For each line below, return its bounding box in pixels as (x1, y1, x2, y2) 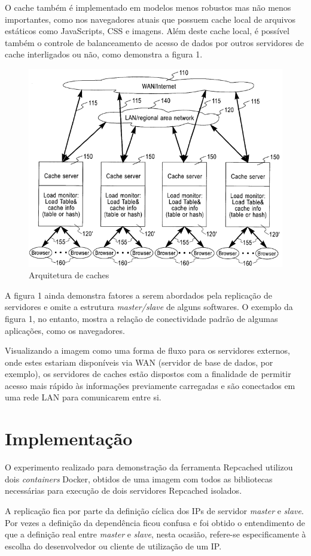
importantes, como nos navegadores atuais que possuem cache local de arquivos (5, 13, 295, 25)
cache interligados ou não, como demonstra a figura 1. (5, 48, 203, 60)
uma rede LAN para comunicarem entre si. (5, 391, 161, 403)
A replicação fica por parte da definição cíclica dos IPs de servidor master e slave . (5, 504, 304, 516)
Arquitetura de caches (29, 269, 109, 281)
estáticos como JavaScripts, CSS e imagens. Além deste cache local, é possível (5, 25, 289, 37)
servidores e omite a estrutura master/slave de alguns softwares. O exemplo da (5, 300, 293, 313)
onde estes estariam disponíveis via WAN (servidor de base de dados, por (5, 356, 273, 368)
